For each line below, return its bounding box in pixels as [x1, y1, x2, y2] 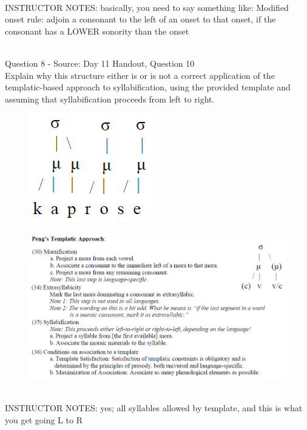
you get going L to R [5, 413, 83, 426]
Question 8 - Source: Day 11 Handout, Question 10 [5, 56, 195, 69]
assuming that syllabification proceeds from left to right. [5, 92, 215, 105]
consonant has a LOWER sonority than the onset [5, 24, 189, 37]
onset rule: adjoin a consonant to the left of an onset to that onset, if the [5, 13, 276, 25]
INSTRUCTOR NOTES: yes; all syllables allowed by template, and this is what [5, 401, 303, 414]
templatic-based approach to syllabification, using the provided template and [5, 81, 291, 93]
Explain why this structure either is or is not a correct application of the [5, 69, 275, 81]
